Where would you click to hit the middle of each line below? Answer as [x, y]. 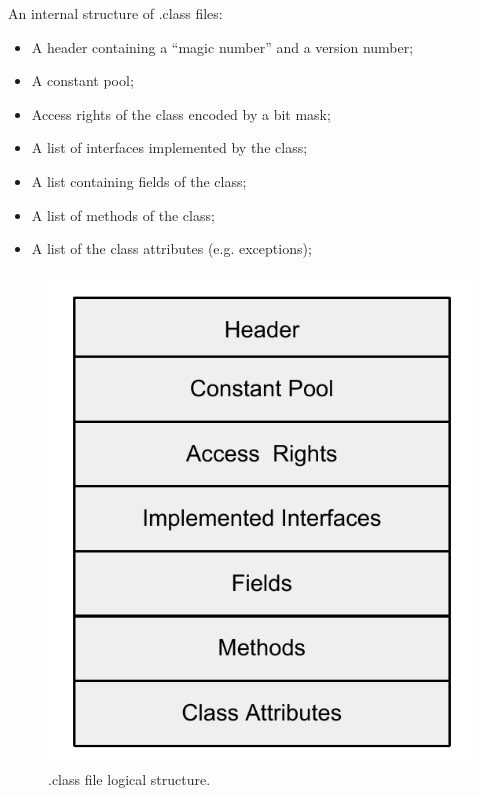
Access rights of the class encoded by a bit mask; [181, 113]
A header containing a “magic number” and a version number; [222, 46]
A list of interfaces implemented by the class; [169, 147]
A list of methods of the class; [123, 214]
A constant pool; [82, 80]
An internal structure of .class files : [115, 13]
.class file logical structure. [129, 779]
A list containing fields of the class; [139, 180]
